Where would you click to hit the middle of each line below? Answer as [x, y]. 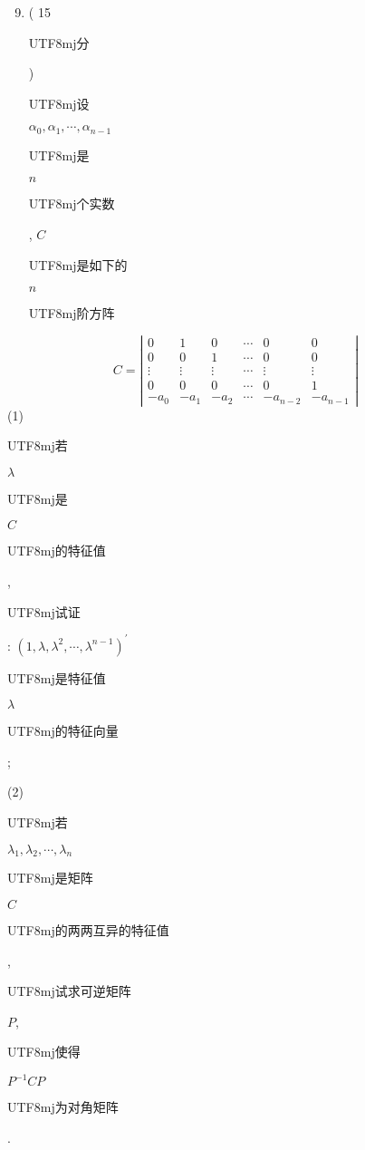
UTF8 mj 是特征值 [57, 677]
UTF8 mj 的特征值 [57, 551]
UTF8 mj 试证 [44, 611]
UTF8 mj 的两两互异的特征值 [88, 930]
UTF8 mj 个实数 [72, 203]
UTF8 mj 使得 [44, 1052]
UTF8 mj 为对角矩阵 [63, 1107]
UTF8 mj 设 [59, 103]
